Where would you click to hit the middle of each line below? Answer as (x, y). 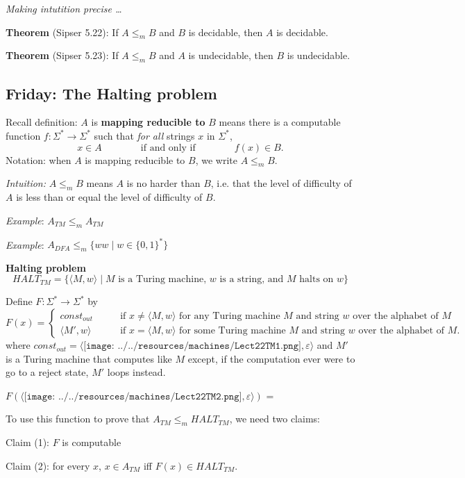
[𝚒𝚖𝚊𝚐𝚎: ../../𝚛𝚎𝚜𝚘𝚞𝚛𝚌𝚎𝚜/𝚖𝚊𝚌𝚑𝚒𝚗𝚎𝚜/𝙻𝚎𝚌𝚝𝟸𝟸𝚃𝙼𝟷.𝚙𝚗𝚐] (192, 346)
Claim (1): (27, 442)
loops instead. (136, 372)
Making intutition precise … (64, 8)
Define (19, 301)
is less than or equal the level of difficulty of (109, 197)
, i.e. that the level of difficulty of (281, 183)
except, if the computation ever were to (271, 358)
